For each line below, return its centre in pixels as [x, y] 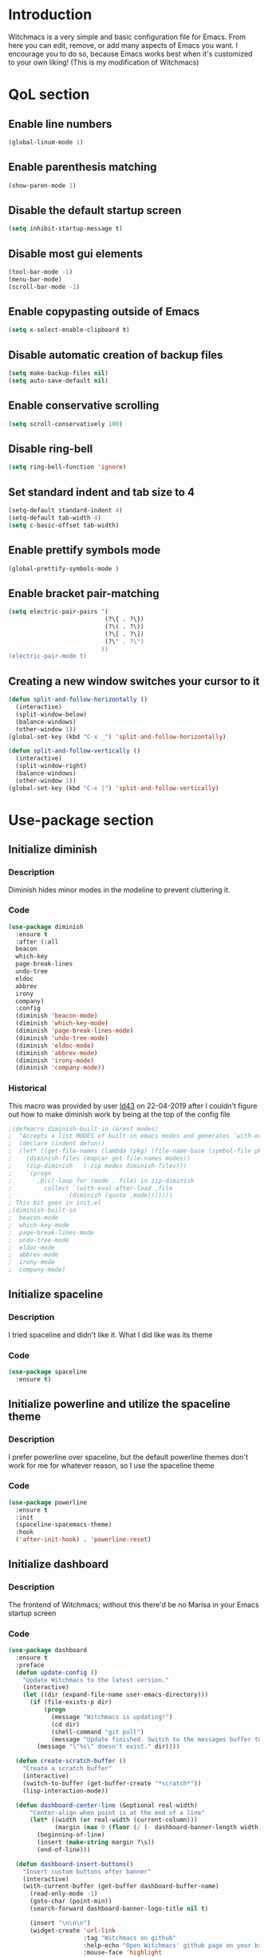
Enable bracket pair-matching [84, 593]
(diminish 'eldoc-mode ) [55, 1046]
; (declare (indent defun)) [57, 1144]
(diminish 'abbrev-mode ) [57, 1053]
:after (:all [37, 942]
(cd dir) [65, 1724]
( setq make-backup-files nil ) [59, 374]
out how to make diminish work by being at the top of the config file [120, 1114]
